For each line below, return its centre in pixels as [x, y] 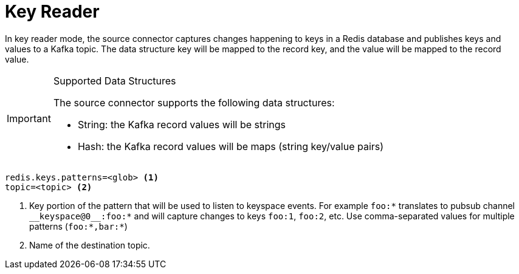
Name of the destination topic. [90, 245]
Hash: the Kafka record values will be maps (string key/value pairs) [231, 146]
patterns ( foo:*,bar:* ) [78, 226]
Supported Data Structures [115, 80]
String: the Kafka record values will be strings [182, 124]
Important [29, 118]
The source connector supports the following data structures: [194, 102]
